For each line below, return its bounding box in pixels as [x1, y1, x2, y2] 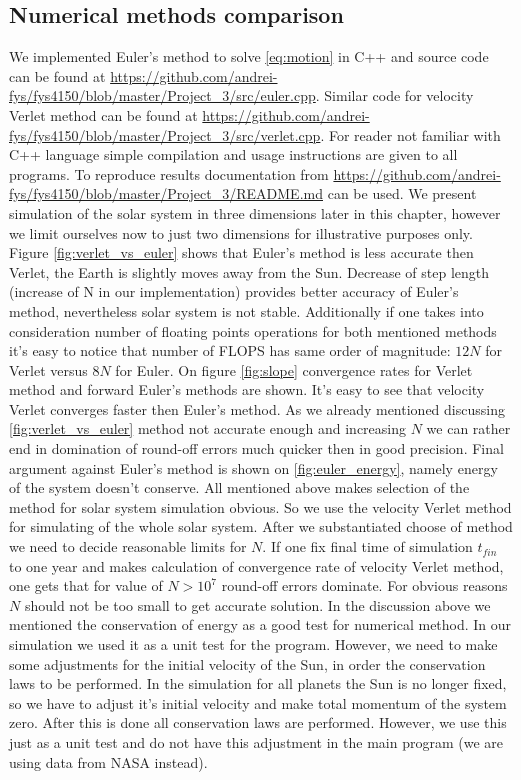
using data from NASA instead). [9, 751, 208, 772]
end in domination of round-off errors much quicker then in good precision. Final [9, 438, 504, 459]
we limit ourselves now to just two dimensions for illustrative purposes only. [9, 222, 473, 243]
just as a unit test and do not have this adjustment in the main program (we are [9, 731, 503, 752]
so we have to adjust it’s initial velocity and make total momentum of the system [9, 692, 507, 713]
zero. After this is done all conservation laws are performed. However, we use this [9, 712, 507, 733]
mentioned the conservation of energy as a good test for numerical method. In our [9, 614, 512, 635]
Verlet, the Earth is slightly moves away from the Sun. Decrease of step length [9, 261, 490, 282]
